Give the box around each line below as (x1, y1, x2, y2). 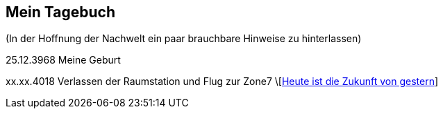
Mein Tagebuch (6, 3, 116, 21)
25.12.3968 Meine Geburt (6, 54, 121, 66)
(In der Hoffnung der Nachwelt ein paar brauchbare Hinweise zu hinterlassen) (6, 32, 362, 45)
